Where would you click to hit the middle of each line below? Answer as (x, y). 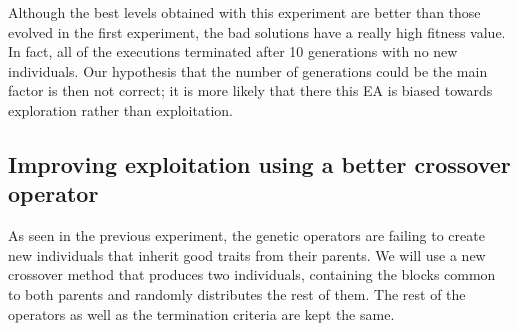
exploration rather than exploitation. (120, 109)
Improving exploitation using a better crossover (259, 163)
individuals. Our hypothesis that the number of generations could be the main (248, 70)
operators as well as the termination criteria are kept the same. (201, 313)
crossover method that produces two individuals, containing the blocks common (252, 274)
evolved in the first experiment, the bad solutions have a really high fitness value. (257, 31)
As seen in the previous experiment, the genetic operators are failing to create (246, 235)
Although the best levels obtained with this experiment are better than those (244, 12)
